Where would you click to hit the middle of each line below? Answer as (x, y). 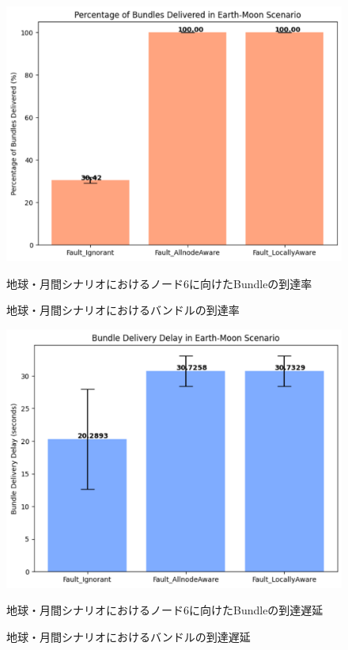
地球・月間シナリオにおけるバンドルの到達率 (123, 310)
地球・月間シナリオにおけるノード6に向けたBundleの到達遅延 (165, 610)
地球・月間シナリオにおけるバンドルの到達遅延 (129, 636)
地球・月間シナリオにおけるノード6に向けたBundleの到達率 (159, 283)
